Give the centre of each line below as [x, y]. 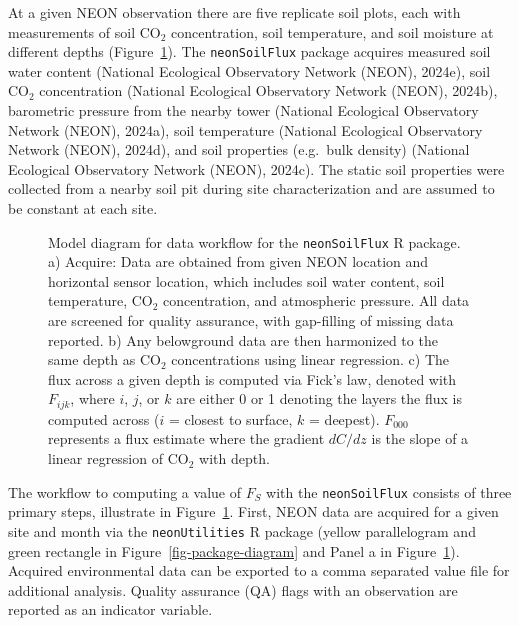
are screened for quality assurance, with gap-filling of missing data [251, 320]
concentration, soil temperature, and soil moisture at [332, 31]
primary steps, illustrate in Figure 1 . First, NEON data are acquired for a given [253, 511]
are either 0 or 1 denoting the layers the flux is [319, 398]
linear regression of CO [118, 458]
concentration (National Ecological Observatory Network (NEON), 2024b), [268, 90]
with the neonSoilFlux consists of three [389, 491]
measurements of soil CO [84, 31]
